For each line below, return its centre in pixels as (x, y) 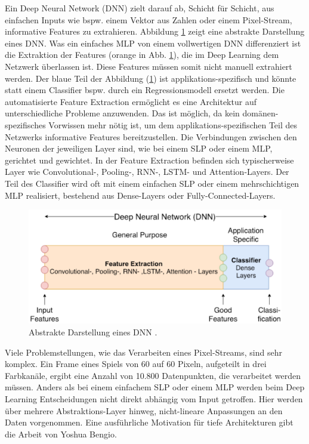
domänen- (260, 113)
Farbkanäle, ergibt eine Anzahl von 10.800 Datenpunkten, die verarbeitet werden (153, 375)
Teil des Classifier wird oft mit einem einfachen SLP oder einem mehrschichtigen (152, 183)
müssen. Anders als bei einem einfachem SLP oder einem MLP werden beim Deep (155, 387)
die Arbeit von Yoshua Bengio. (61, 434)
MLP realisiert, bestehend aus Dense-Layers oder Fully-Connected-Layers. (140, 195)
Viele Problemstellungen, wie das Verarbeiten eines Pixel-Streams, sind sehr (143, 352)
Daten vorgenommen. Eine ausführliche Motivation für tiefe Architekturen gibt (149, 422)
